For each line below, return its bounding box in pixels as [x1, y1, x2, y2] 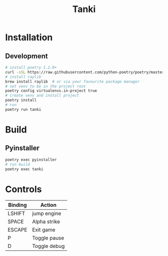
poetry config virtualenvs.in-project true [5, 88, 97, 93]
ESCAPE [7, 226, 27, 233]
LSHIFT [7, 210, 25, 217]
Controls [5, 183, 42, 195]
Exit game [32, 226, 56, 233]
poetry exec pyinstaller [5, 157, 57, 162]
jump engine [32, 210, 61, 217]
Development [5, 52, 48, 60]
